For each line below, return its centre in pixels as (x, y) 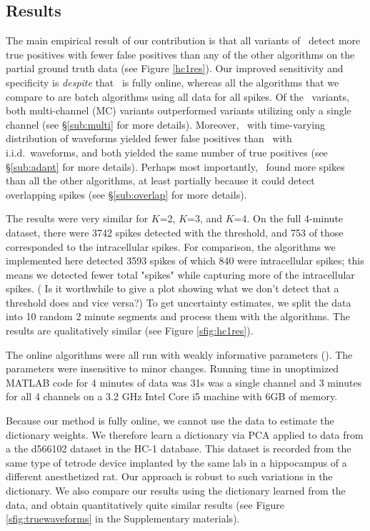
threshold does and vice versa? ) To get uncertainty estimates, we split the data (179, 302)
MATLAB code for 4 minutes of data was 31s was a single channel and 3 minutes (184, 382)
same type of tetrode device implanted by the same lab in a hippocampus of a (176, 462)
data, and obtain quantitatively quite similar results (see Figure (145, 504)
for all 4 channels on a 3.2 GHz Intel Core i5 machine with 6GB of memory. (172, 396)
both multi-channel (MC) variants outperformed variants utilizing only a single (179, 110)
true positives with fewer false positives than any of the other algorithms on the (180, 54)
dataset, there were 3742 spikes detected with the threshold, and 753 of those (175, 232)
